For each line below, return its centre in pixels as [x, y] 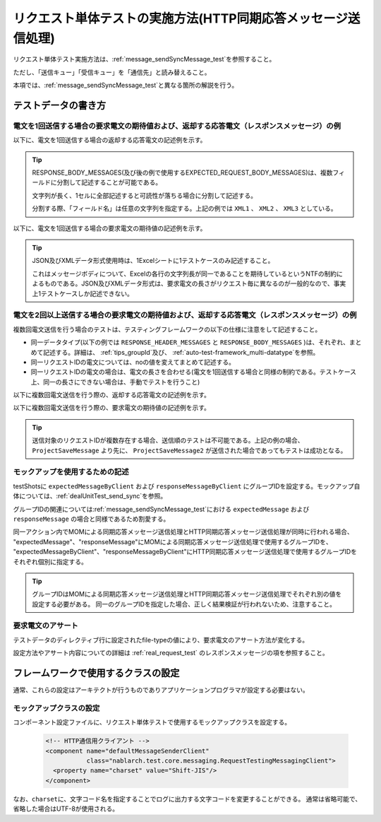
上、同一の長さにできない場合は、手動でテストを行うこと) [115, 382]
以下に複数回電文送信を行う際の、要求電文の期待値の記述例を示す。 [112, 408]
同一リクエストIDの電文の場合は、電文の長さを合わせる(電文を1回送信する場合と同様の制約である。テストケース [193, 372]
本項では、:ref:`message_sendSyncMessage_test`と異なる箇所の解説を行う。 [126, 86]
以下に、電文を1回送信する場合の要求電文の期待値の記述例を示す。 [110, 228]
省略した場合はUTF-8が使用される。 [66, 809]
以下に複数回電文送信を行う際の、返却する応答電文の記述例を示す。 [112, 395]
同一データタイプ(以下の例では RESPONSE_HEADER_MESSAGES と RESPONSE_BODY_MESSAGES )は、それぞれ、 [190, 342]
